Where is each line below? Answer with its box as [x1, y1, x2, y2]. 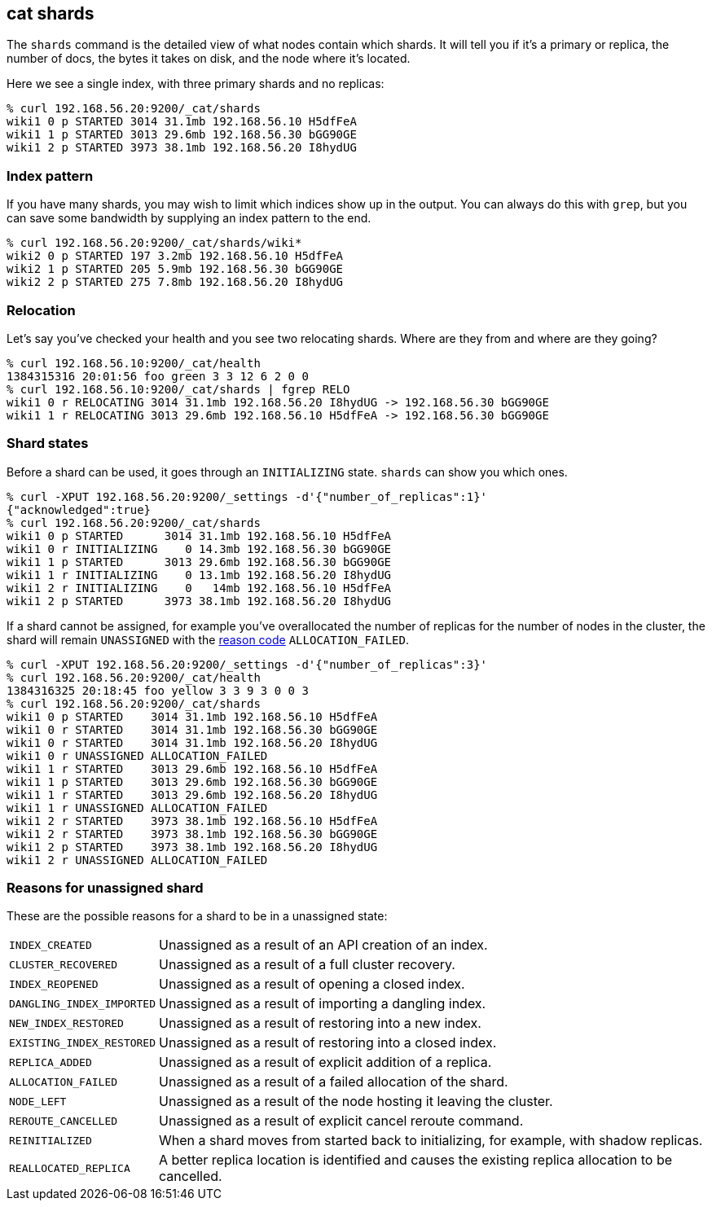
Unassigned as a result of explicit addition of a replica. [159, 1054, 492, 1071]
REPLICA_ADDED [9, 1056, 92, 1069]
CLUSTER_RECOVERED [9, 958, 118, 971]
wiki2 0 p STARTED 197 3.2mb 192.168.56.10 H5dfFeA [7, 249, 344, 263]
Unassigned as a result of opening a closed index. [159, 976, 465, 993]
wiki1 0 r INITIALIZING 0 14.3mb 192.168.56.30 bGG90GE [7, 542, 392, 555]
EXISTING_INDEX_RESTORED [9, 1036, 156, 1049]
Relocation [7, 301, 76, 318]
